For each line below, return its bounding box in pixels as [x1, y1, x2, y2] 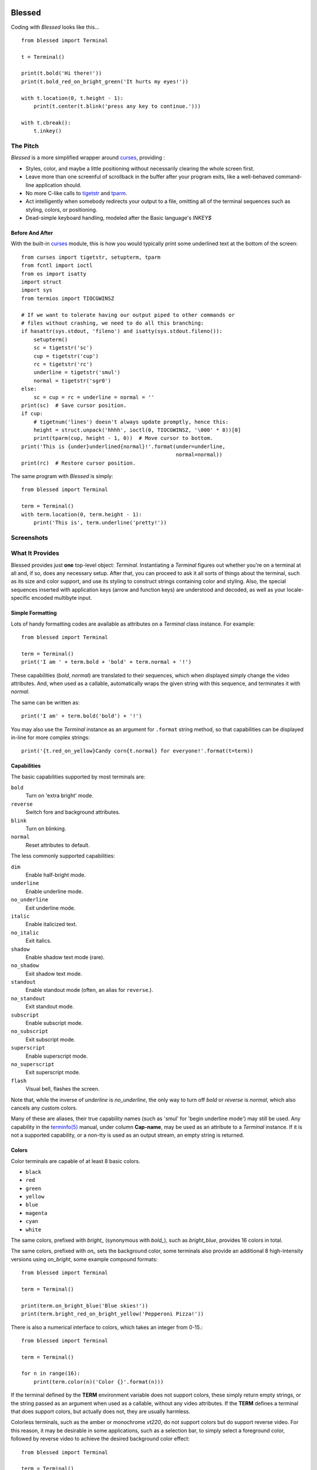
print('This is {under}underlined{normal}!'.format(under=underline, [21, 443, 226, 450]
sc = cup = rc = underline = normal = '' [33, 394, 155, 400]
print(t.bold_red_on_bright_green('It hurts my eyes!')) [21, 78, 189, 85]
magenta [25, 1210, 48, 1217]
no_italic [11, 929, 39, 936]
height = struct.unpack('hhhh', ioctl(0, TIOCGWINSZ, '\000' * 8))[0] [33, 427, 241, 433]
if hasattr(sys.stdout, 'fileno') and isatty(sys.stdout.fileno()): [21, 328, 222, 335]
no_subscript [11, 1028, 49, 1035]
